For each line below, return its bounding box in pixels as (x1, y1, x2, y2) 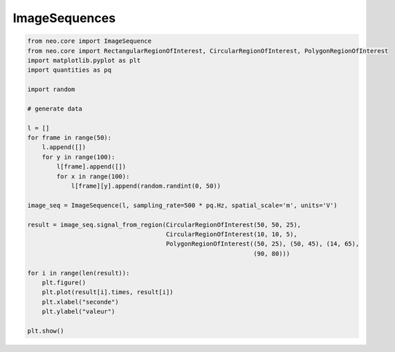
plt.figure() (42, 278, 86, 286)
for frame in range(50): (27, 134, 112, 141)
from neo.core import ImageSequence (27, 37, 152, 45)
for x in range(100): (56, 173, 130, 180)
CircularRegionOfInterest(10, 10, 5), (165, 230, 297, 238)
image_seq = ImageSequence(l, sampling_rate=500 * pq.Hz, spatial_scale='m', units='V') (27, 201, 338, 209)
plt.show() (27, 326, 64, 335)
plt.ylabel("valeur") (42, 308, 116, 315)
